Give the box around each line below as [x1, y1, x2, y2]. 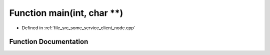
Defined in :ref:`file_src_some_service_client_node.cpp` [21, 25, 135, 31]
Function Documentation [9, 38, 88, 46]
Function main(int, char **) [9, 7, 123, 18]
